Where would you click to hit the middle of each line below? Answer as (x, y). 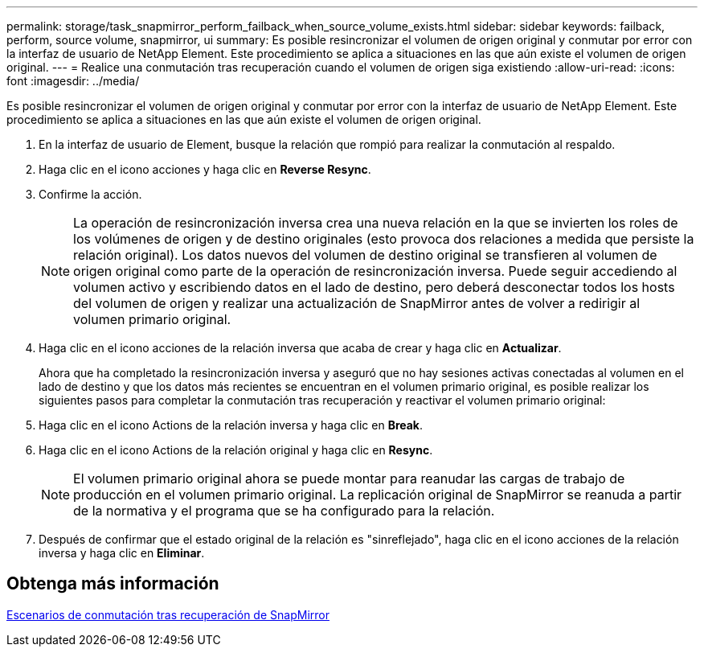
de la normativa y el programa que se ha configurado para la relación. (284, 511)
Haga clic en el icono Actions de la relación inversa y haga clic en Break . (231, 425)
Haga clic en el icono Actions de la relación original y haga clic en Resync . (236, 450)
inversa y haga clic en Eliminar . (122, 553)
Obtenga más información (113, 584)
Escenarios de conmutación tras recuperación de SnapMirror (168, 614)
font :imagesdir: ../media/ (73, 81)
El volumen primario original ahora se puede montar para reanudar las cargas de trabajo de (349, 478)
